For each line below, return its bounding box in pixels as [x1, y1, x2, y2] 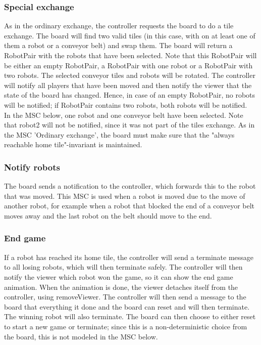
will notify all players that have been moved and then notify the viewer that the [4, 79, 252, 90]
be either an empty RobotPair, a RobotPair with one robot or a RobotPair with [4, 60, 253, 70]
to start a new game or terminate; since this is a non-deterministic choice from [4, 321, 247, 331]
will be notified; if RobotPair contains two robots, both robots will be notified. [4, 99, 247, 110]
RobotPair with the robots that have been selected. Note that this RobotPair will [4, 50, 257, 60]
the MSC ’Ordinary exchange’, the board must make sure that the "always [4, 129, 235, 140]
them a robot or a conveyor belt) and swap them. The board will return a [4, 40, 233, 51]
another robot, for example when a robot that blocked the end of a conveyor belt [4, 200, 255, 211]
